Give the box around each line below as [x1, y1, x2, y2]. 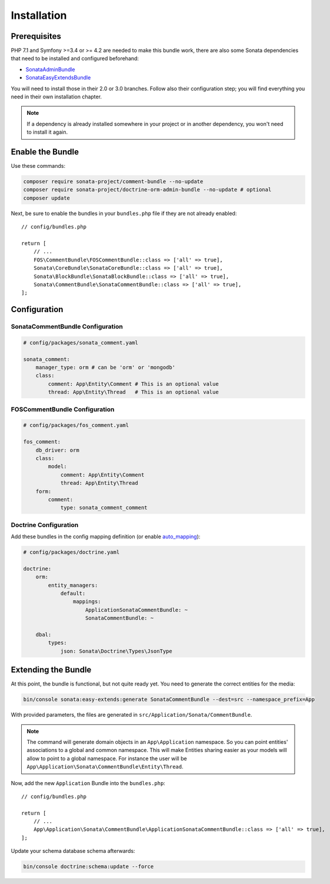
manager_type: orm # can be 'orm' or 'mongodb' [35, 364, 176, 371]
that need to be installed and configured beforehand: [11, 55, 139, 62]
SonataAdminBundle [25, 65, 76, 73]
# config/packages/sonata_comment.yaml [23, 339, 138, 346]
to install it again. [26, 128, 68, 135]
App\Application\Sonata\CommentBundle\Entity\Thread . [26, 763, 184, 770]
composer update [23, 194, 71, 201]
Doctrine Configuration [11, 521, 79, 529]
